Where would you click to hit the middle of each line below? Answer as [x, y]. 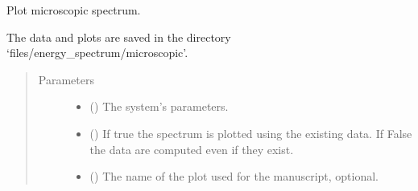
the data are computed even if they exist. [192, 149]
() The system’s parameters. [159, 106]
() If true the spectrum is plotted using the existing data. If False [251, 133]
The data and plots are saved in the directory [119, 37]
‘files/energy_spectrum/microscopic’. [97, 53]
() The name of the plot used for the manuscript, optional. [234, 176]
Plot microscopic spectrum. [74, 10]
